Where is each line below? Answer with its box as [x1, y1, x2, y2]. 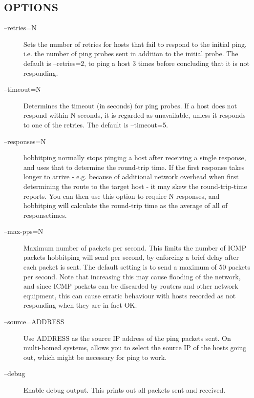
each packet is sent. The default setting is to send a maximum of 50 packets [23, 262, 250, 272]
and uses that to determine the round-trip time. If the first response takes [23, 162, 245, 172]
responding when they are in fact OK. [23, 300, 137, 310]
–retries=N [4, 22, 37, 33]
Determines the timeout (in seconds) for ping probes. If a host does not [23, 100, 237, 110]
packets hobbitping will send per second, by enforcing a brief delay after [23, 252, 239, 262]
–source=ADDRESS [4, 316, 64, 327]
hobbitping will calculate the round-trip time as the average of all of [23, 200, 228, 210]
